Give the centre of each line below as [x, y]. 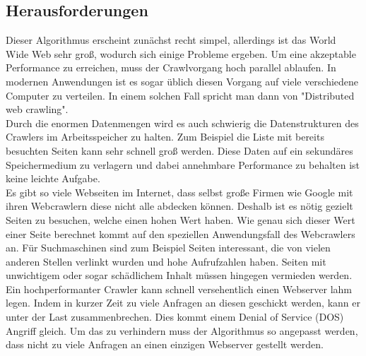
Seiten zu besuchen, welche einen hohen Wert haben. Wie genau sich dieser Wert [181, 219]
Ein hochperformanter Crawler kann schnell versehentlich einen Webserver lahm [179, 289]
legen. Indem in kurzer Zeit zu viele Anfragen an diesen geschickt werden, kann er [183, 303]
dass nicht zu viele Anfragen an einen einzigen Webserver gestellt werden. [165, 344]
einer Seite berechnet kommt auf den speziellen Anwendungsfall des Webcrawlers [181, 233]
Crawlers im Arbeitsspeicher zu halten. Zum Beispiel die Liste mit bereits [165, 137]
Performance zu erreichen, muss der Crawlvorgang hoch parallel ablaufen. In [171, 67]
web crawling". [37, 109]
